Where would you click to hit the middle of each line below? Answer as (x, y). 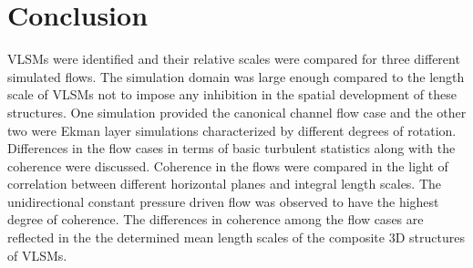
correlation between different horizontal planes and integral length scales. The (225, 184)
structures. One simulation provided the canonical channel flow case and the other (237, 112)
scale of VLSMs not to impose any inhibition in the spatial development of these (232, 94)
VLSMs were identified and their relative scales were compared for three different (234, 59)
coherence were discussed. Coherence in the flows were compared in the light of (228, 165)
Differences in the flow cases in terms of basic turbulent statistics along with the (231, 148)
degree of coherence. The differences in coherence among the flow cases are (216, 219)
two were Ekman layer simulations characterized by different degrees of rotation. (232, 130)
